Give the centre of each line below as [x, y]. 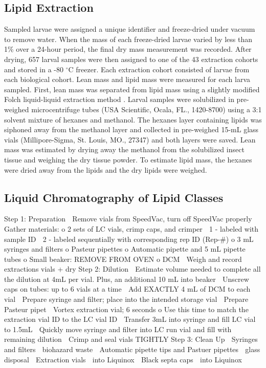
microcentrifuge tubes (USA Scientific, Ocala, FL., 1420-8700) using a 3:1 [147, 109]
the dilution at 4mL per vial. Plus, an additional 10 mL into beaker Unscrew [127, 279]
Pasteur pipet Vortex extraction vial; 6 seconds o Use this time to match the [126, 309]
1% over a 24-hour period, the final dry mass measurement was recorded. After [128, 49]
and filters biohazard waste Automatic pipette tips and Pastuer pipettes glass [132, 349]
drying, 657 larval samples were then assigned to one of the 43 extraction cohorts [131, 59]
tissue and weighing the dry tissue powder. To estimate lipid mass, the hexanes [128, 159]
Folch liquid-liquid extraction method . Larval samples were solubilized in [119, 99]
